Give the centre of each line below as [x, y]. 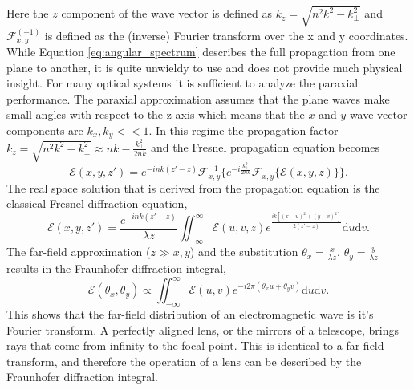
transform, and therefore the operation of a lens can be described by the [184, 361]
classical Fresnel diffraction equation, [97, 203]
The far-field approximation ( [79, 252]
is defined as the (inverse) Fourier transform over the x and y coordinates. [226, 35]
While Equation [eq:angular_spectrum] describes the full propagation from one [201, 51]
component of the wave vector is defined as [167, 13]
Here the [28, 13]
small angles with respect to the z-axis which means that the [156, 114]
